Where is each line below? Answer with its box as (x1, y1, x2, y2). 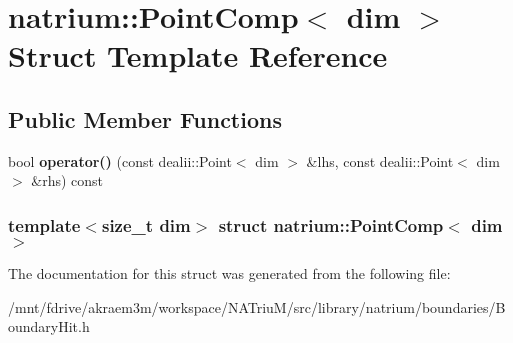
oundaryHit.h (8, 316, 90, 337)
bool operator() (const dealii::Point (8, 150, 232, 171)
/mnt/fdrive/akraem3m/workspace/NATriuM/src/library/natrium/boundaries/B (8, 296, 506, 317)
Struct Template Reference (8, 35, 388, 76)
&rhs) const (31, 170, 104, 191)
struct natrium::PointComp (218, 212, 444, 237)
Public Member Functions (8, 103, 282, 134)
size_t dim (101, 212, 191, 237)
